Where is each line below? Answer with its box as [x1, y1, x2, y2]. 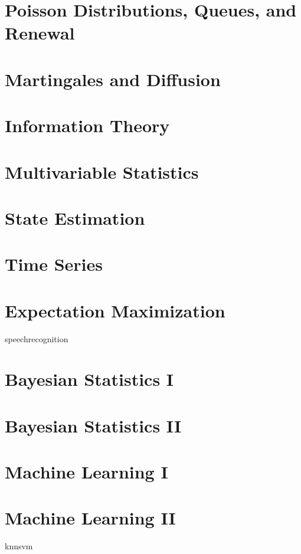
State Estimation [5, 205, 145, 230]
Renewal [5, 21, 75, 45]
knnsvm [5, 540, 33, 552]
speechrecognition [5, 332, 68, 345]
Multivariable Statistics [5, 159, 199, 183]
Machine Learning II [5, 506, 176, 530]
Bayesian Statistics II [5, 413, 182, 437]
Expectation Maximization [5, 298, 225, 322]
